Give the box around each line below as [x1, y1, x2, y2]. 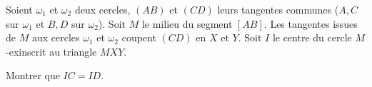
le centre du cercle [272, 30, 352, 45]
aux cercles [31, 30, 80, 45]
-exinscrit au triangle [6, 43, 97, 58]
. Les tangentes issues [263, 16, 358, 31]
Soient [6, 2, 33, 16]
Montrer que [6, 68, 60, 83]
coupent [121, 30, 156, 45]
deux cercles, [74, 2, 131, 16]
